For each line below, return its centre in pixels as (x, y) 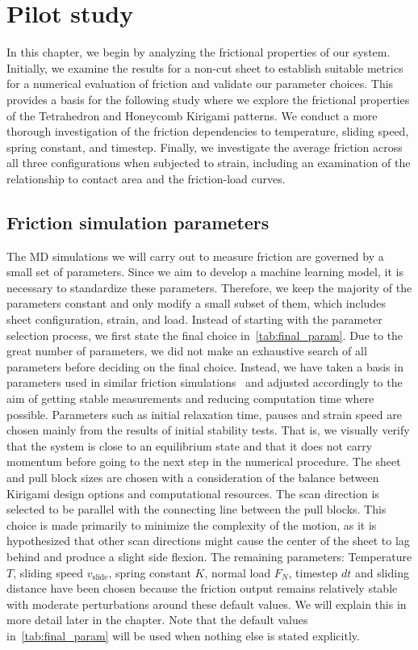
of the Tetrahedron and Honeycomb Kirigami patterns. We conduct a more (192, 115)
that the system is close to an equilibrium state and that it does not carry (190, 445)
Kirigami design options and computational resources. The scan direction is (193, 493)
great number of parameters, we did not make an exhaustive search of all (187, 351)
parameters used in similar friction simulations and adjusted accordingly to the (205, 382)
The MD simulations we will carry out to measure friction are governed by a (195, 256)
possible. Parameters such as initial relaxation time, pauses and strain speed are (204, 414)
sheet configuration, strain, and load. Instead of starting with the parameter (194, 319)
